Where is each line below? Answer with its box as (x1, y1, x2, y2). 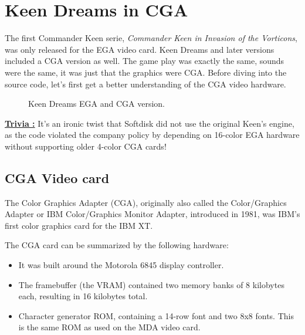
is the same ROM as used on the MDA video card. (18, 321, 201, 333)
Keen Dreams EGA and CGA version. (28, 97, 165, 110)
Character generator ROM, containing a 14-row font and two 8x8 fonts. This (18, 309, 294, 322)
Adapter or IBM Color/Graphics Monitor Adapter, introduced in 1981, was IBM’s (5, 208, 300, 220)
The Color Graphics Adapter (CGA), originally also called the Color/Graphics (5, 196, 287, 208)
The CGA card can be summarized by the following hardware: (5, 239, 229, 251)
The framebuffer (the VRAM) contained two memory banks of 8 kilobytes (18, 278, 284, 290)
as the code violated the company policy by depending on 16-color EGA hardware (5, 128, 300, 141)
